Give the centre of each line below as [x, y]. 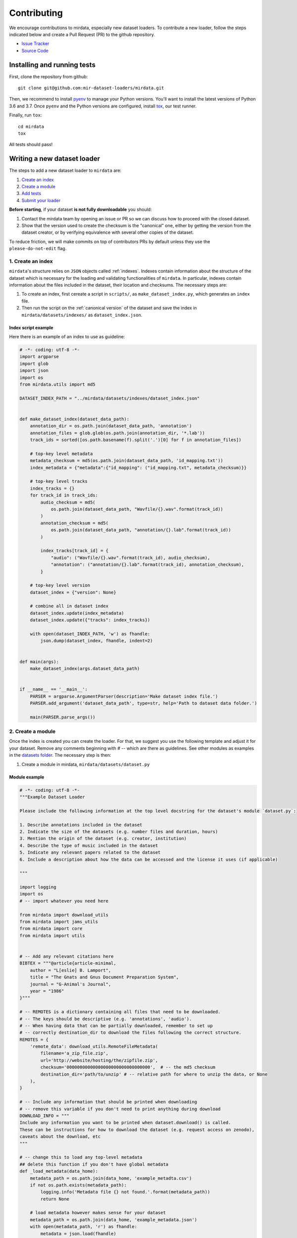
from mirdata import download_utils [64, 915]
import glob [34, 363]
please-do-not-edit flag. [38, 249]
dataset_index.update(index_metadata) [77, 613]
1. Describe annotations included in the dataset [81, 825]
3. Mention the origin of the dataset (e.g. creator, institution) [103, 839]
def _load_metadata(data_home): [59, 1171]
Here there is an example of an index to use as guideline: [67, 337]
